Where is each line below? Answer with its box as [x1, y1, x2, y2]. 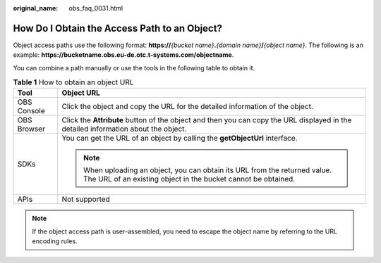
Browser [17, 124, 46, 134]
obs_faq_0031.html [68, 4, 123, 12]
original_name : [13, 4, 59, 12]
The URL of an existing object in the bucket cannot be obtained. [83, 174, 296, 184]
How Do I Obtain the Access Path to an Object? [13, 22, 222, 34]
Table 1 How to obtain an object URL [13, 77, 134, 87]
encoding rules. [32, 237, 78, 245]
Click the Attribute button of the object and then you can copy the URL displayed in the [61, 115, 352, 125]
